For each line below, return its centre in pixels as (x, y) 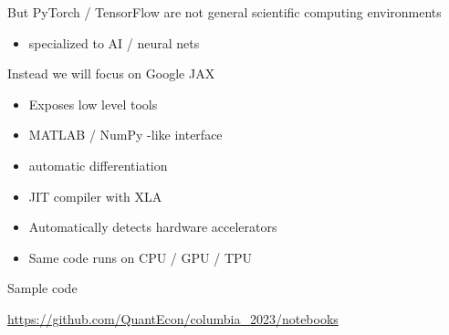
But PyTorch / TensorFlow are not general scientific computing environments (224, 12)
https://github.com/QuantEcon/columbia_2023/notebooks (173, 318)
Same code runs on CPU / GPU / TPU (141, 257)
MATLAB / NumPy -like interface (125, 135)
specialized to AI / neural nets (114, 42)
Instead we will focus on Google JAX (111, 73)
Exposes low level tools (93, 104)
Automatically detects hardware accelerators (153, 227)
